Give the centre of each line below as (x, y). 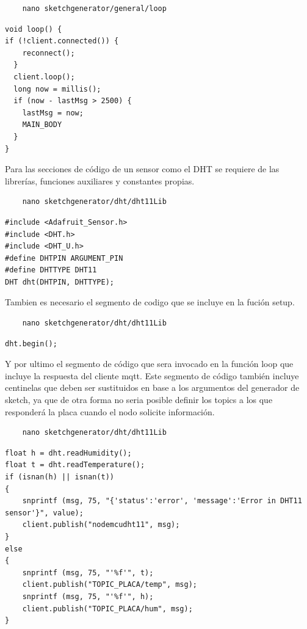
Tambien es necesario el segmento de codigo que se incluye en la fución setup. (150, 302)
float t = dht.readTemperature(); (75, 465)
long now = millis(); (57, 89)
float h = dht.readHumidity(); (68, 453)
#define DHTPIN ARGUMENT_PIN (64, 258)
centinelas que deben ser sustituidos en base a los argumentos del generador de (152, 387)
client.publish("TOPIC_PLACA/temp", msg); (110, 585)
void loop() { (34, 29)
